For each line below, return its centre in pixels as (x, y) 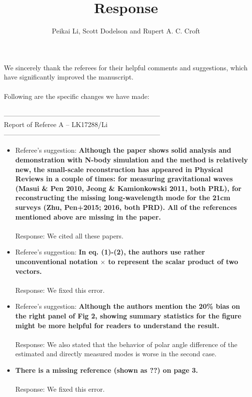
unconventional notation (56, 261)
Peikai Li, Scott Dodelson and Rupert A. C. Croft (126, 31)
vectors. (29, 271)
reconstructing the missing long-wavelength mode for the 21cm (123, 198)
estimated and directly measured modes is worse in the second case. (116, 354)
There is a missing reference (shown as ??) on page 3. (107, 370)
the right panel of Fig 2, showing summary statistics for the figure (128, 315)
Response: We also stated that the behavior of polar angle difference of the (126, 344)
